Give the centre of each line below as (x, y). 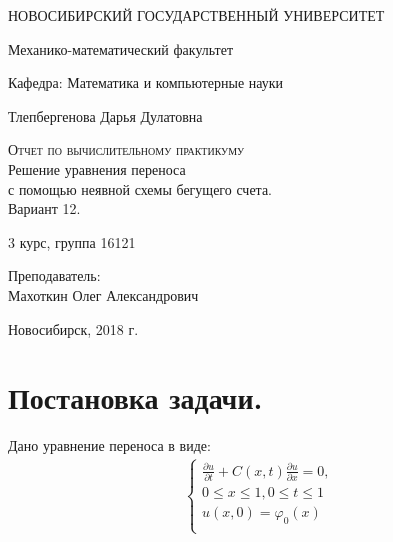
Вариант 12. (44, 208)
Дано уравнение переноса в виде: (109, 445)
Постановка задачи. (135, 397)
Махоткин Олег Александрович (103, 294)
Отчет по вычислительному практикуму (126, 149)
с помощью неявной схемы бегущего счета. (140, 188)
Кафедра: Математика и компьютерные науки (146, 82)
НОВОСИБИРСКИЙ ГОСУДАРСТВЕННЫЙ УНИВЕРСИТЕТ (196, 15)
